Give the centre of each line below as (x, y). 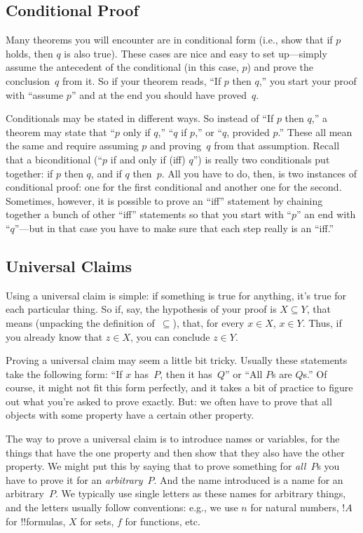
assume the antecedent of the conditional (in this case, (122, 67)
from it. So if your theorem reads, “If (142, 80)
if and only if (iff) (148, 159)
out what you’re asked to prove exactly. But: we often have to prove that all (169, 401)
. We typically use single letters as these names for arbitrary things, (200, 493)
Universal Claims (69, 265)
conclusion (28, 80)
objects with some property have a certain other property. (130, 415)
